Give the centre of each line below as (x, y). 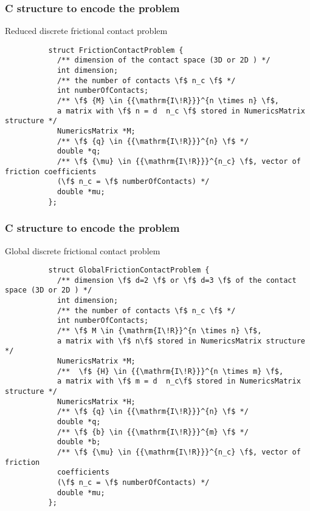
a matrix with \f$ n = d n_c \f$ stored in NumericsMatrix (181, 111)
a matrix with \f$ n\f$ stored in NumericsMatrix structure (181, 341)
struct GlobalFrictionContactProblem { (129, 270)
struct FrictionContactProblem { (116, 50)
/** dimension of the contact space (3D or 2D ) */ (164, 60)
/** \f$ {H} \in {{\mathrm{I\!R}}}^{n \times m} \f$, (170, 371)
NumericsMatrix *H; (96, 401)
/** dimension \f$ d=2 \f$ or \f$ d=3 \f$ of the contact (177, 280)
